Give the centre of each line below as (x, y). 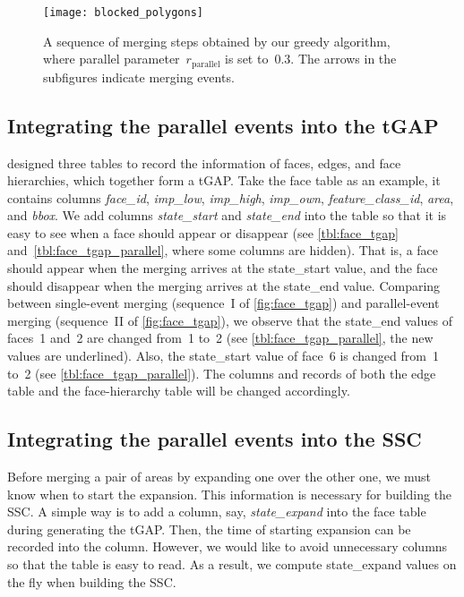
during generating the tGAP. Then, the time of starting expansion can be (209, 529)
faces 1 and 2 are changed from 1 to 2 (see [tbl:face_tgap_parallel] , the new (220, 338)
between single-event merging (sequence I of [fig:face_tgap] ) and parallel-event (223, 303)
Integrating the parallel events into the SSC (215, 439)
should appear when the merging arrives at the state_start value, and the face (223, 268)
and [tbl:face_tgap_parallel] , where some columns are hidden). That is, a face (223, 250)
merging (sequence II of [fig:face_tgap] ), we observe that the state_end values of (230, 320)
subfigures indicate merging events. (139, 77)
